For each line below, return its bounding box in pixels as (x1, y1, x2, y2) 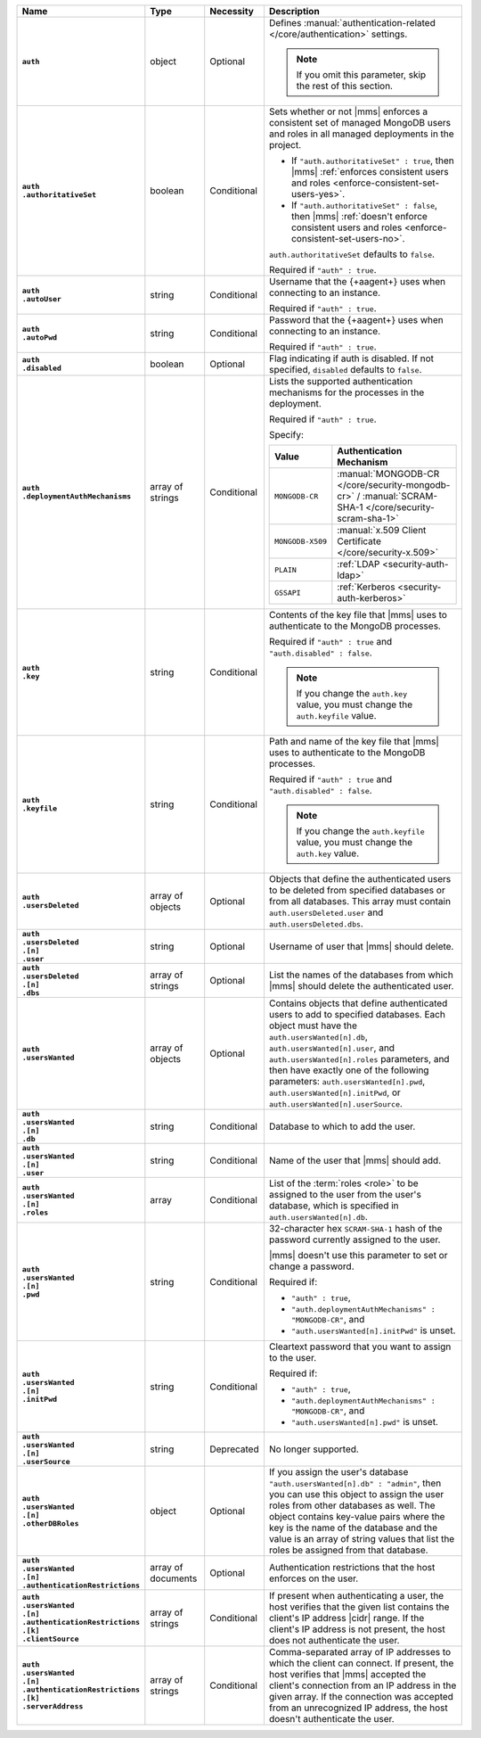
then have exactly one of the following (268, 1064, 429, 1076)
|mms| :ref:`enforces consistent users (290, 166, 449, 177)
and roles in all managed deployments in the (268, 128, 454, 140)
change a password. (268, 1260, 355, 1273)
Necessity (209, 5, 254, 17)
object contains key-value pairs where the (268, 1511, 445, 1522)
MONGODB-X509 (274, 536, 328, 546)
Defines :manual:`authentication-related (268, 17, 436, 29)
